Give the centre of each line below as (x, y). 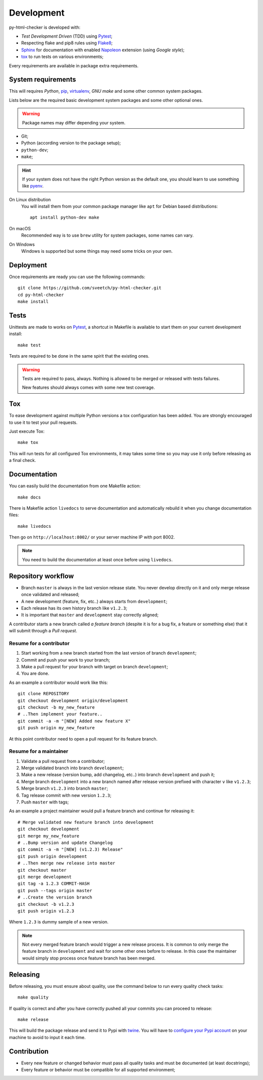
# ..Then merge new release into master (66, 863)
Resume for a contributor (39, 643)
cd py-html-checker (41, 295)
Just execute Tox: (27, 431)
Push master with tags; (45, 802)
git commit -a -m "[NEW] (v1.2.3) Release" (70, 850)
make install (33, 302)
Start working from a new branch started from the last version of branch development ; (109, 653)
